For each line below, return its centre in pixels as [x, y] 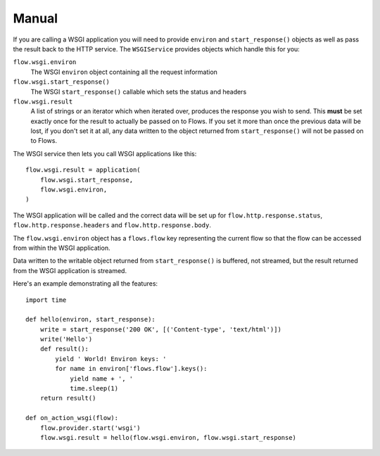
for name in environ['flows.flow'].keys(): [131, 369]
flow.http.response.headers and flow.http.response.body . [112, 225]
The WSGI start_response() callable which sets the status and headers [139, 91]
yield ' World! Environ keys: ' [111, 359]
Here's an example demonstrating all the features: [85, 284]
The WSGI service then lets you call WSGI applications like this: [105, 153]
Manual [36, 18]
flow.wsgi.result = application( [83, 170]
